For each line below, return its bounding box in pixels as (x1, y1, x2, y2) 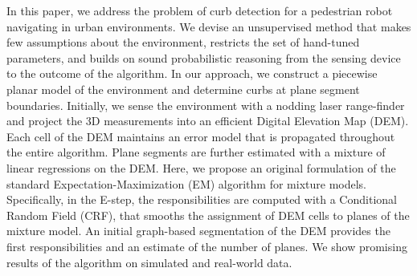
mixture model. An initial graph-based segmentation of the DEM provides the (6, 222, 390, 239)
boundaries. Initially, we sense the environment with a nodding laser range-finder (6, 96, 405, 113)
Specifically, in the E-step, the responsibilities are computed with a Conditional (6, 191, 397, 208)
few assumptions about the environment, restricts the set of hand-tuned (6, 34, 360, 51)
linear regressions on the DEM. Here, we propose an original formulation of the (6, 159, 396, 176)
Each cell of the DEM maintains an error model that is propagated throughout (6, 128, 395, 144)
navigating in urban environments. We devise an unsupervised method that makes (6, 18, 411, 34)
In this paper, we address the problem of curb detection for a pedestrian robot (6, 2, 393, 18)
